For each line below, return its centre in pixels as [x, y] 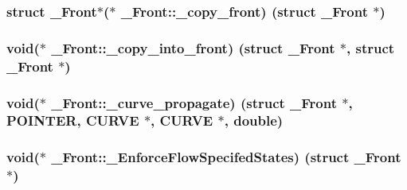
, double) [254, 120]
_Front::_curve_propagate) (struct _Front [194, 102]
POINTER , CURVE [73, 120]
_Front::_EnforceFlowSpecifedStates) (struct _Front [226, 157]
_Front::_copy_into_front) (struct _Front [193, 47]
